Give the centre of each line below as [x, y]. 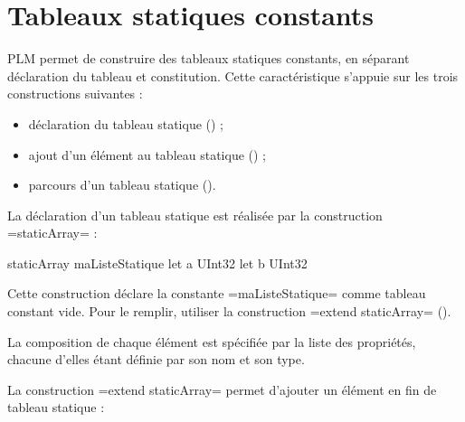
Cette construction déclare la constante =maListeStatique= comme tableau [217, 293]
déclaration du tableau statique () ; [126, 123]
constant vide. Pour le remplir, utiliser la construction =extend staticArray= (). [229, 311]
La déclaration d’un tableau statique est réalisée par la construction [195, 215]
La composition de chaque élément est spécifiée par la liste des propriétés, [212, 341]
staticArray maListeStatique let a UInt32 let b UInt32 [157, 263]
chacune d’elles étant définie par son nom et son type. [156, 359]
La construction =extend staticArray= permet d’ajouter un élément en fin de [222, 389]
